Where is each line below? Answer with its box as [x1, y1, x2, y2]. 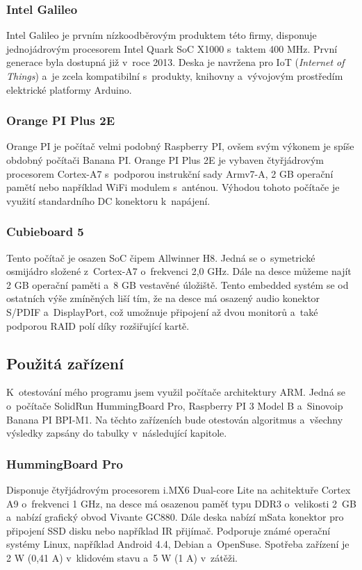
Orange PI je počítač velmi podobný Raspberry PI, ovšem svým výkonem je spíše [6, 139, 354, 153]
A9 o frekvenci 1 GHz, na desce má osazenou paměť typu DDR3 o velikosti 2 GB [6, 496, 357, 510]
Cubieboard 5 [6, 223, 84, 240]
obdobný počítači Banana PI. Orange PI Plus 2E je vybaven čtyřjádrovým [6, 153, 324, 167]
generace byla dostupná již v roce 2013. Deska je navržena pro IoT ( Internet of [6, 55, 345, 69]
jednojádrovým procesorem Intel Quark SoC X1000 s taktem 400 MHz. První [6, 41, 338, 56]
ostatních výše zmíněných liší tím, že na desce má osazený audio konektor [6, 291, 320, 305]
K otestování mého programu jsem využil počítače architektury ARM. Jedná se [6, 385, 346, 399]
